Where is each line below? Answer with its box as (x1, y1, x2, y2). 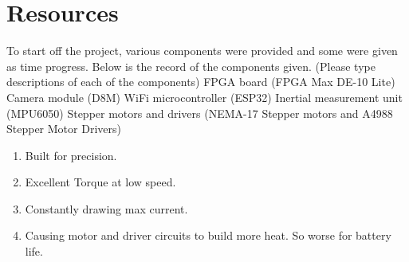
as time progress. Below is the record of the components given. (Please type (6, 57, 376, 74)
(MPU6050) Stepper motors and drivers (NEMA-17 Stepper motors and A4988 (6, 104, 393, 121)
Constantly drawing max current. (25, 200, 188, 217)
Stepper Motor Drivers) (6, 120, 121, 137)
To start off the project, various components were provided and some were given (6, 42, 398, 59)
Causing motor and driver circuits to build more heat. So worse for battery (25, 227, 391, 244)
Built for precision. (25, 147, 117, 163)
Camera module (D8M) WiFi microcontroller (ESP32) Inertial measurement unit (6, 88, 403, 105)
